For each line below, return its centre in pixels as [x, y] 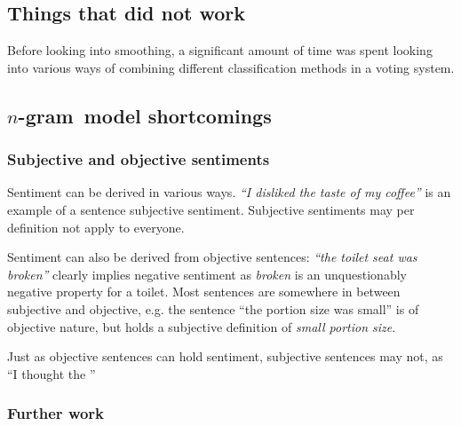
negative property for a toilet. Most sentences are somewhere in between [204, 292]
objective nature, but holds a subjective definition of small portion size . [202, 326]
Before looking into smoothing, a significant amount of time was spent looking [220, 50]
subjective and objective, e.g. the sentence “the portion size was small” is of [213, 308]
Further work [56, 413]
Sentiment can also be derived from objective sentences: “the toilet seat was [212, 257]
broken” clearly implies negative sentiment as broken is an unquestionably [207, 274]
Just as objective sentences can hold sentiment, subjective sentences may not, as [225, 356]
